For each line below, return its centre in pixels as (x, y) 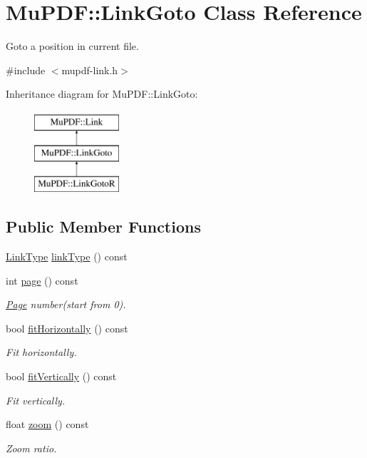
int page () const (42, 280)
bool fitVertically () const (61, 376)
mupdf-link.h (90, 70)
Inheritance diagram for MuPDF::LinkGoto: (102, 94)
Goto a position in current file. (72, 46)
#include (26, 70)
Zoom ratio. (31, 448)
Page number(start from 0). (66, 304)
